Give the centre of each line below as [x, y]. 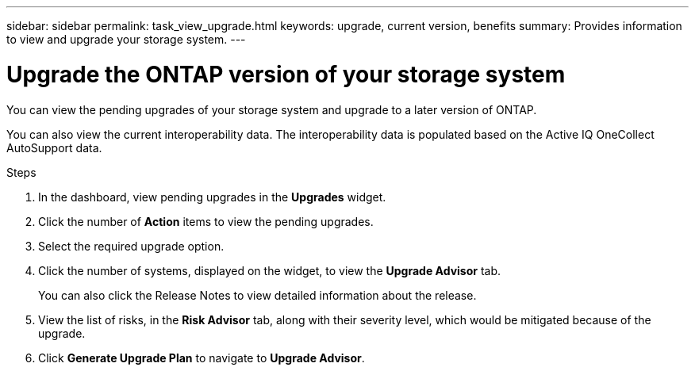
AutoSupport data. [54, 147]
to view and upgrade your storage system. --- [126, 39]
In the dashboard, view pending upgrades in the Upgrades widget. [212, 197]
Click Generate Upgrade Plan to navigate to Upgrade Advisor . [202, 358]
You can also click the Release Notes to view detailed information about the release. [257, 295]
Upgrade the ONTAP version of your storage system [286, 74]
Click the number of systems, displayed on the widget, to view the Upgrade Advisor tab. [270, 270]
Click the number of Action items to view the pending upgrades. [206, 221]
